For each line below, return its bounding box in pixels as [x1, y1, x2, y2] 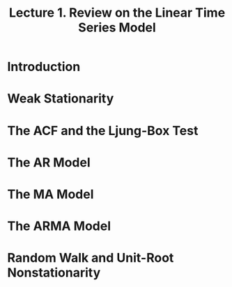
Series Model [77, 20, 157, 36]
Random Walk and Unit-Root [7, 250, 174, 266]
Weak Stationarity [7, 91, 114, 107]
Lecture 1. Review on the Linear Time [8, 5, 226, 21]
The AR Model [7, 155, 91, 170]
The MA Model [7, 186, 94, 202]
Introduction [7, 59, 81, 75]
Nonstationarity [7, 265, 101, 281]
